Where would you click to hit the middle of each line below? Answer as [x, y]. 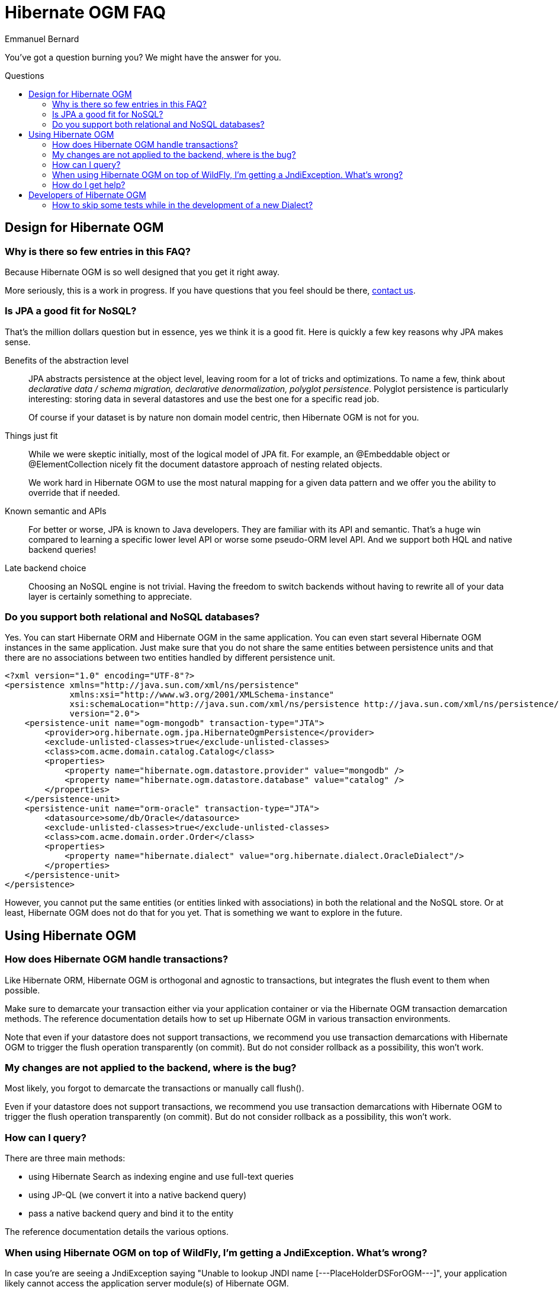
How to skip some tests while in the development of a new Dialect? [183, 205]
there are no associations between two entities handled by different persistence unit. [170, 658]
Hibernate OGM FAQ [86, 12]
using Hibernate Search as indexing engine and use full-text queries [161, 1177]
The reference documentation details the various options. [117, 1232]
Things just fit [31, 435]
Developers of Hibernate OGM [87, 195]
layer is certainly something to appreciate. [110, 596]
